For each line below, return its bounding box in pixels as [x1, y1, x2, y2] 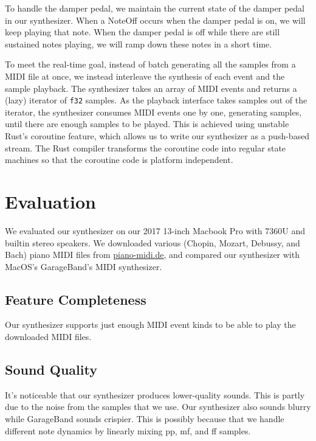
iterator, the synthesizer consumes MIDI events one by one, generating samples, [5, 105, 302, 118]
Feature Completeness [5, 290, 146, 308]
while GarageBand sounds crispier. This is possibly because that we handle [5, 412, 284, 425]
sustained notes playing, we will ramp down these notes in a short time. [5, 37, 272, 50]
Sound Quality [5, 360, 97, 379]
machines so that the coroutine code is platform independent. [5, 153, 233, 166]
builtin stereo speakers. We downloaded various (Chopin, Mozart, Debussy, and [5, 236, 300, 249]
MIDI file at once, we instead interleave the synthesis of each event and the [5, 69, 285, 82]
